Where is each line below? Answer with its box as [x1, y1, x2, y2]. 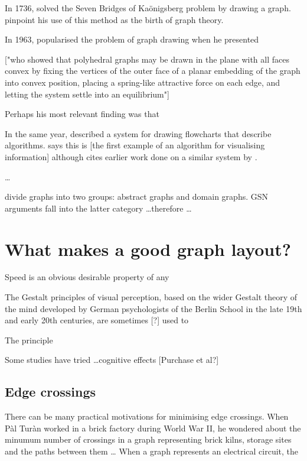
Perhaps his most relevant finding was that [5, 108, 159, 120]
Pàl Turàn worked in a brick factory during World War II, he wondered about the [5, 421, 301, 434]
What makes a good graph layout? [5, 236, 291, 261]
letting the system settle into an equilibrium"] [5, 87, 169, 100]
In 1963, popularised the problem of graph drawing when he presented [5, 33, 259, 46]
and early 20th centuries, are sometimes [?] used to [5, 314, 189, 326]
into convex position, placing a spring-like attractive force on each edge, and [5, 76, 280, 88]
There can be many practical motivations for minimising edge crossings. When [5, 410, 289, 423]
